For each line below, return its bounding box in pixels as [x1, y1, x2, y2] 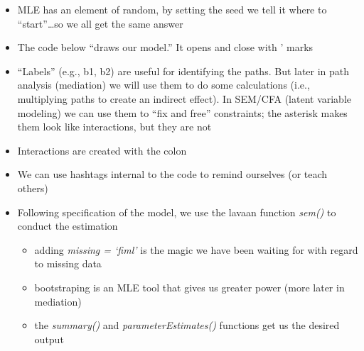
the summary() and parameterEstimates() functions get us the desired [34, 318, 340, 333]
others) [17, 180, 48, 195]
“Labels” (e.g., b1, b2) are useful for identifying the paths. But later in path [17, 63, 350, 78]
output [34, 331, 64, 346]
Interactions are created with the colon [17, 143, 187, 157]
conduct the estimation [17, 218, 118, 233]
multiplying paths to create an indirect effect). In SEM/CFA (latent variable [17, 91, 352, 106]
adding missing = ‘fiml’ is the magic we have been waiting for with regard [34, 242, 358, 257]
